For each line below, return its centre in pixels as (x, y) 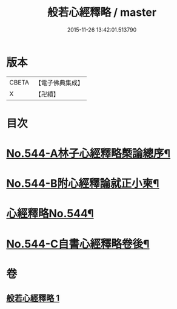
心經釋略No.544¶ (50, 214)
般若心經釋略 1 (33, 298)
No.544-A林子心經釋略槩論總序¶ (88, 154)
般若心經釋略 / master (102, 12)
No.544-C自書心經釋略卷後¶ (78, 244)
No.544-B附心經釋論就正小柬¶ (83, 184)
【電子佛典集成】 (59, 83)
